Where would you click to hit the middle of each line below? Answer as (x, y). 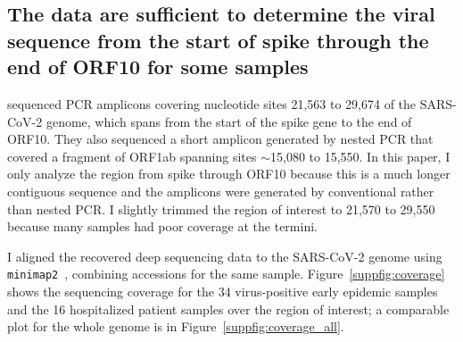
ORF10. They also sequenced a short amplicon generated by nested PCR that (220, 139)
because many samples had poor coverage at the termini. (162, 226)
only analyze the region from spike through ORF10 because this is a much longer (229, 174)
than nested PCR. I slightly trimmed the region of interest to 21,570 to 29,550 (221, 209)
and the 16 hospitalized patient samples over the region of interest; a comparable (228, 309)
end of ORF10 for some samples (158, 67)
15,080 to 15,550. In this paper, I (360, 156)
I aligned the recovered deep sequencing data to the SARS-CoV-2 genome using (225, 256)
